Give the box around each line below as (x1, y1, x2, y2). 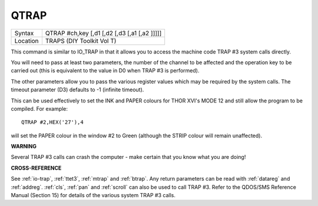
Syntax (14, 29, 34, 37)
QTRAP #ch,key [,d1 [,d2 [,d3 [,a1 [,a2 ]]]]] (45, 29, 162, 37)
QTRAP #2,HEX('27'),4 (21, 119, 84, 126)
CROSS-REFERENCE (11, 164, 62, 171)
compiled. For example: (11, 105, 68, 112)
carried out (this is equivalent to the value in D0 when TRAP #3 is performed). (11, 67, 200, 74)
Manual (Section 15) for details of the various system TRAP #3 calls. (11, 192, 176, 199)
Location (14, 36, 39, 45)
